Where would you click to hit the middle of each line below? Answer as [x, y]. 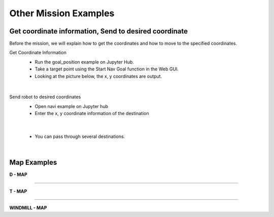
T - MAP [18, 191]
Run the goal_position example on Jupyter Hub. [84, 62]
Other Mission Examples [62, 13]
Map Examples [33, 162]
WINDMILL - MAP [28, 208]
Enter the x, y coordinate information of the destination [92, 114]
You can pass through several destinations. [80, 136]
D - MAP [18, 174]
